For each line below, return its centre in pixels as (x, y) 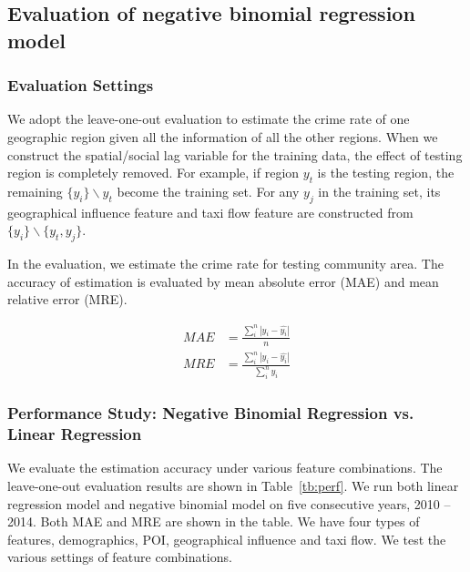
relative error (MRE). (67, 299)
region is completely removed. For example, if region (153, 173)
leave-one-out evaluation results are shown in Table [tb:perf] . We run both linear (233, 486)
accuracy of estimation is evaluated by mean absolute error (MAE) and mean (223, 281)
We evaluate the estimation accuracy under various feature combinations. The (225, 468)
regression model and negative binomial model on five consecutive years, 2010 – (229, 503)
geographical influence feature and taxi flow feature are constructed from (210, 212)
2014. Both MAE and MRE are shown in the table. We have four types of (214, 521)
